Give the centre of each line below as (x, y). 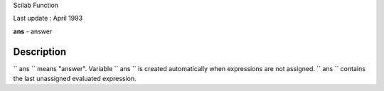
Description (40, 52)
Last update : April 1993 (48, 18)
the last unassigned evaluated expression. (75, 79)
